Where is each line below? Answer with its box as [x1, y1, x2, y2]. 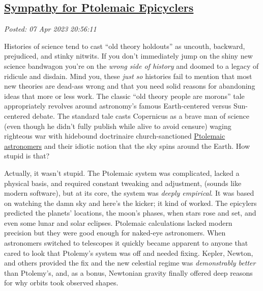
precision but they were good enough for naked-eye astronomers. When [4, 227, 226, 238]
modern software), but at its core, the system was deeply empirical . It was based [4, 188, 254, 198]
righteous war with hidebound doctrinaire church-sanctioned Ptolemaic [4, 130, 225, 141]
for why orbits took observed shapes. [4, 277, 119, 288]
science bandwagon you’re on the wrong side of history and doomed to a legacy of [4, 60, 259, 71]
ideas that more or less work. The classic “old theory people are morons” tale [4, 90, 245, 101]
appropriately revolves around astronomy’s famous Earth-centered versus [4, 100, 231, 111]
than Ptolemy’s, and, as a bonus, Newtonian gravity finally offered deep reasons [4, 267, 253, 278]
